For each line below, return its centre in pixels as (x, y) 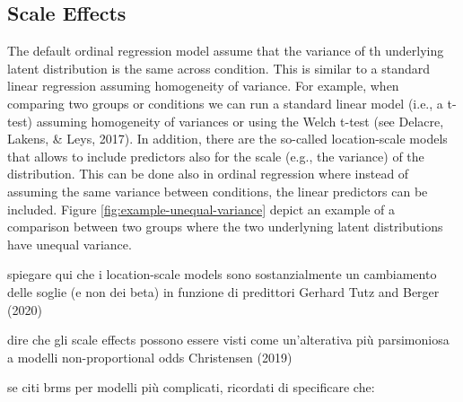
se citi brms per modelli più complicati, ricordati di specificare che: (191, 387)
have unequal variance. (70, 244)
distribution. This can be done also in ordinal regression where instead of (208, 174)
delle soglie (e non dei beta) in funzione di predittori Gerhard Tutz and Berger (223, 291)
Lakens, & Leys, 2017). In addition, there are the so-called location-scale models (227, 139)
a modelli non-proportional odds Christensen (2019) (150, 357)
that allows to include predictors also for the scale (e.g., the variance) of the (216, 156)
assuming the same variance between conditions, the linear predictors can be (218, 191)
